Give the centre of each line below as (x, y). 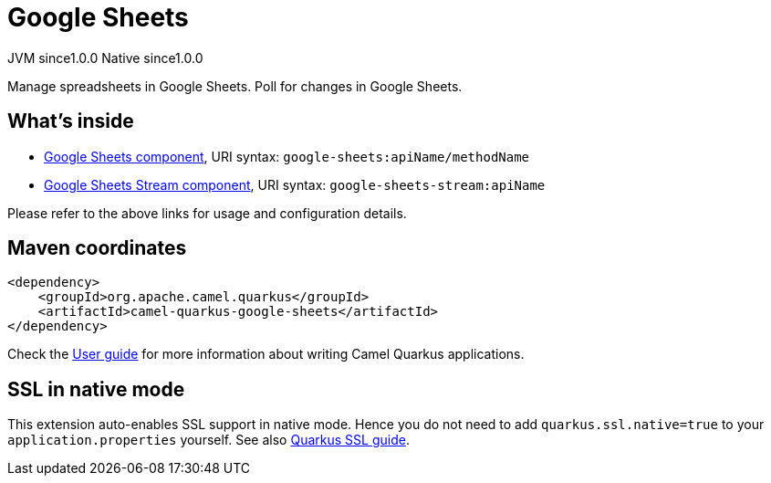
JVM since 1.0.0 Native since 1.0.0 (105, 58)
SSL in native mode (96, 389)
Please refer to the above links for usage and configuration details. (207, 213)
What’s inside (71, 121)
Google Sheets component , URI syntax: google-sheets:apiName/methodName (287, 156)
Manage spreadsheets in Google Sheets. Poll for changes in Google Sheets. (235, 86)
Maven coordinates (97, 248)
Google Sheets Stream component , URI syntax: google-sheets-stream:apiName (295, 184)
